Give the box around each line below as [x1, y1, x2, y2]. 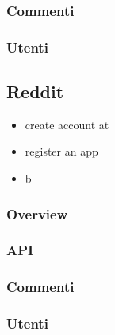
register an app [25, 143, 98, 160]
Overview [6, 203, 68, 223]
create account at [25, 116, 109, 132]
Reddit [6, 79, 64, 104]
